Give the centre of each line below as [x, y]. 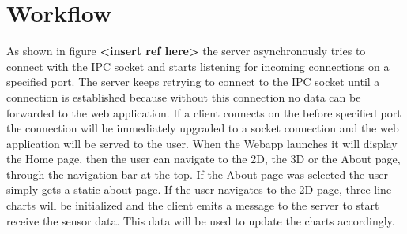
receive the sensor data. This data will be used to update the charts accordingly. [201, 220]
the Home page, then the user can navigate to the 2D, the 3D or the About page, [203, 159]
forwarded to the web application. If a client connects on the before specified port [204, 112]
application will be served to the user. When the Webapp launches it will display [202, 143]
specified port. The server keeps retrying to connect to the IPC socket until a [193, 82]
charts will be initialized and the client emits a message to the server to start [193, 205]
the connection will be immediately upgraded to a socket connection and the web [203, 128]
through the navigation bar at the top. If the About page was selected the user [197, 174]
